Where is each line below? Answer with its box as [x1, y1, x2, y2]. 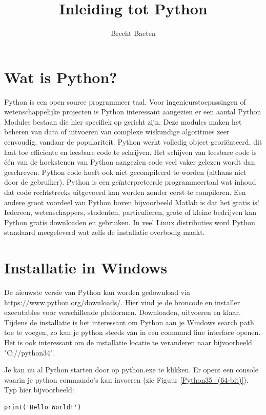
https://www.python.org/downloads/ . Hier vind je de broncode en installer [4, 297, 240, 307]
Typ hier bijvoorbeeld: [4, 384, 74, 395]
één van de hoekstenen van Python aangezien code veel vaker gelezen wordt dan [4, 156, 255, 167]
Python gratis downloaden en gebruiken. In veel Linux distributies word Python [4, 216, 255, 227]
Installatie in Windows [4, 257, 168, 278]
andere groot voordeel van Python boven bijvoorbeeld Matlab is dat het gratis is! [4, 196, 259, 207]
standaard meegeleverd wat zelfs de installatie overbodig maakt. [4, 227, 205, 238]
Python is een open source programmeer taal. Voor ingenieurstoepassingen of [4, 96, 246, 107]
